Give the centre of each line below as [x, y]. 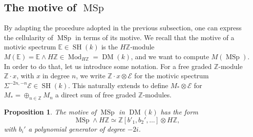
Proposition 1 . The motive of [50, 112]
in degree [56, 76]
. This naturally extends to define [118, 85]
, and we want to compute [170, 56]
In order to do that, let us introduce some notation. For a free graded [108, 66]
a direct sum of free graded [96, 95]
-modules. [157, 95]
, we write [91, 76]
